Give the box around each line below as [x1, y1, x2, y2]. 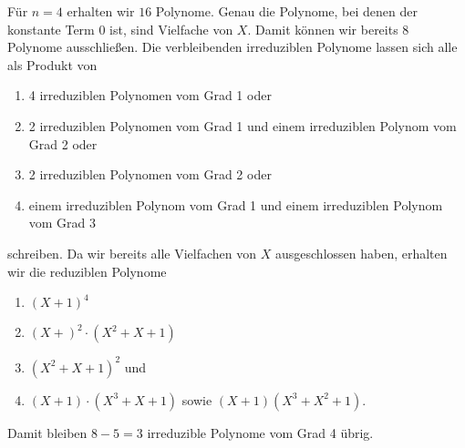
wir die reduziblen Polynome [7, 261, 167, 280]
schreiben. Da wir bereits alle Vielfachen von [7, 243, 257, 262]
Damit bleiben [7, 423, 88, 442]
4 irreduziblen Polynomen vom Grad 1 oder [28, 86, 272, 105]
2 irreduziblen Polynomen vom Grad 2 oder [28, 165, 272, 184]
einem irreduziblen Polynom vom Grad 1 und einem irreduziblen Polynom [28, 195, 443, 214]
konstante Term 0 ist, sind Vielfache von [7, 19, 233, 38]
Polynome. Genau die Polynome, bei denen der [155, 2, 418, 20]
